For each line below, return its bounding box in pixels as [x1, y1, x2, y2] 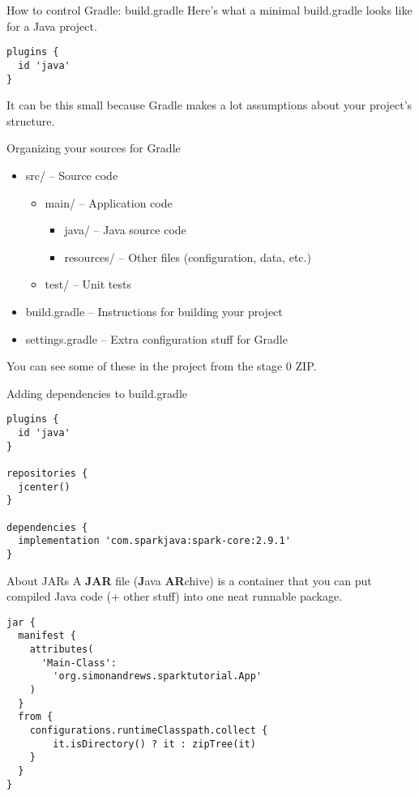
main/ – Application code [45, 194, 173, 211]
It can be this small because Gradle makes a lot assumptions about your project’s [6, 96, 413, 113]
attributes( [29, 644, 94, 655]
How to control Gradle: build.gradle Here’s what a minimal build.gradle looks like [6, 2, 413, 18]
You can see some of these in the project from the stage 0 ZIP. [6, 357, 317, 374]
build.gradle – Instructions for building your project [25, 302, 283, 319]
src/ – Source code [25, 166, 118, 183]
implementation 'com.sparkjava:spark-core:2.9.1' [18, 535, 291, 547]
